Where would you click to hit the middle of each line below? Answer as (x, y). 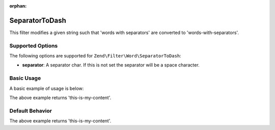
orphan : (18, 6)
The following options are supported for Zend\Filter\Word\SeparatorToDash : (95, 56)
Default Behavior (31, 111)
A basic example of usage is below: (47, 88)
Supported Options (34, 46)
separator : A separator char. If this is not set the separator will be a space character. (111, 65)
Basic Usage (25, 78)
